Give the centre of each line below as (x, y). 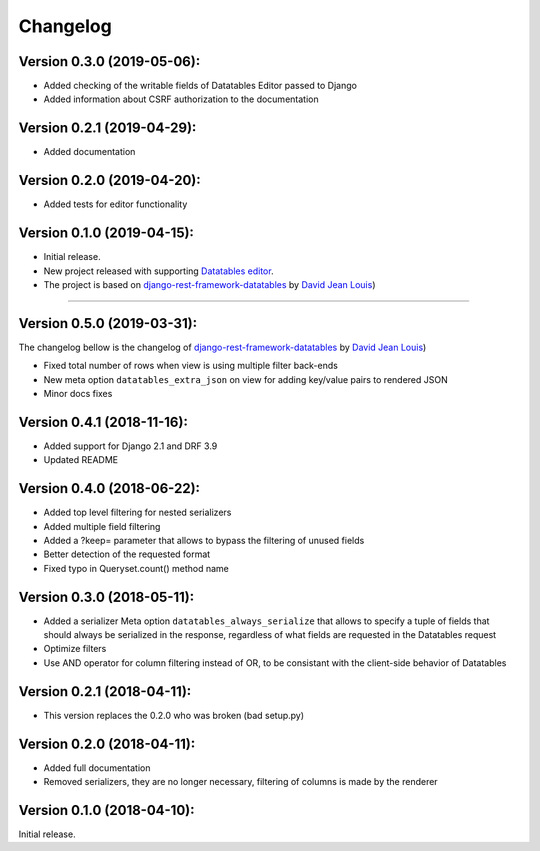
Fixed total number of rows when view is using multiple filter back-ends (191, 366)
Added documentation (89, 152)
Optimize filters (75, 649)
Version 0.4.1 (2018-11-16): (103, 421)
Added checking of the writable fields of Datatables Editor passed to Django (200, 86)
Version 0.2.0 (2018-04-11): (107, 743)
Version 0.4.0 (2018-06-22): (109, 488)
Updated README (81, 460)
